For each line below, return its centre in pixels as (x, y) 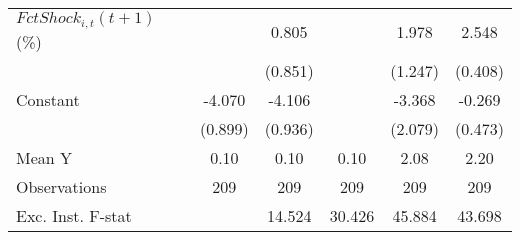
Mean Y (44, 157)
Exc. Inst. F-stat (74, 215)
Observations (61, 186)
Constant (48, 99)
